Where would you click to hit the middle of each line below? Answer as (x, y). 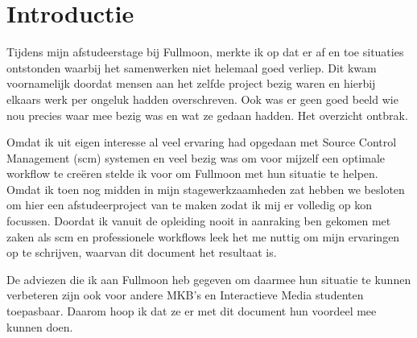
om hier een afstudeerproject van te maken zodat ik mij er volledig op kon (190, 205)
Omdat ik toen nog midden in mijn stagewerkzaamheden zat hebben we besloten (206, 189)
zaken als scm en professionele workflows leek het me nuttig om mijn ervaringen (203, 236)
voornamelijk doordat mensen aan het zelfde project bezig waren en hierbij (191, 83)
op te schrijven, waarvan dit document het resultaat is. (142, 252)
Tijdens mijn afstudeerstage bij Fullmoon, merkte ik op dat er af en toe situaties (205, 52)
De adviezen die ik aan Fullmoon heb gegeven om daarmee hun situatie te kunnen (209, 279)
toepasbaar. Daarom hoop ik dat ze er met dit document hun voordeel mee (192, 311)
